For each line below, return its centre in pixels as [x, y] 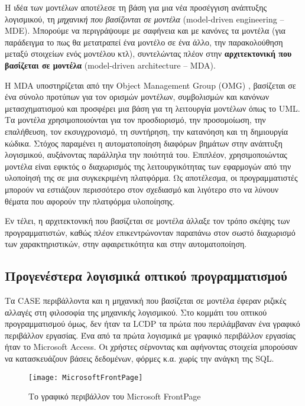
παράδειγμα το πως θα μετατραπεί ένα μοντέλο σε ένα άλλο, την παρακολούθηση [144, 42]
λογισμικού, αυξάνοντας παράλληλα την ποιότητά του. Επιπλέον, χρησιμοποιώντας [146, 155]
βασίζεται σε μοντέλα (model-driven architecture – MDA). [110, 65]
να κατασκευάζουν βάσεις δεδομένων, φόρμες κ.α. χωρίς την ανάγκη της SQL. [139, 358]
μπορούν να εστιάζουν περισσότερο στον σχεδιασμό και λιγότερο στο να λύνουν [142, 189]
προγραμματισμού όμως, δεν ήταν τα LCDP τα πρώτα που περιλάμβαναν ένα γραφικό [152, 324]
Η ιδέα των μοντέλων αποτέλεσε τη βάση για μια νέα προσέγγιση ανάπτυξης [136, 7]
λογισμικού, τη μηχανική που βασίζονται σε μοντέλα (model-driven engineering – [145, 19]
